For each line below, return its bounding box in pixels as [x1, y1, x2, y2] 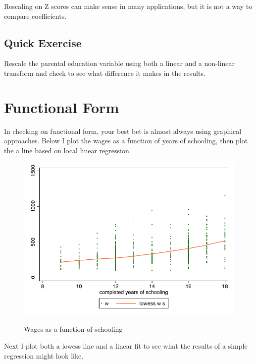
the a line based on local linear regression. [4, 145, 131, 155]
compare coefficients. [4, 10, 67, 21]
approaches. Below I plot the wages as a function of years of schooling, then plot [4, 135, 248, 146]
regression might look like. [4, 350, 84, 361]
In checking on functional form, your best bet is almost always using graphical [4, 125, 242, 136]
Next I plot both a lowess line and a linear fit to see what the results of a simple [4, 341, 248, 351]
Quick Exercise [4, 35, 82, 50]
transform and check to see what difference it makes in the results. [4, 67, 205, 78]
